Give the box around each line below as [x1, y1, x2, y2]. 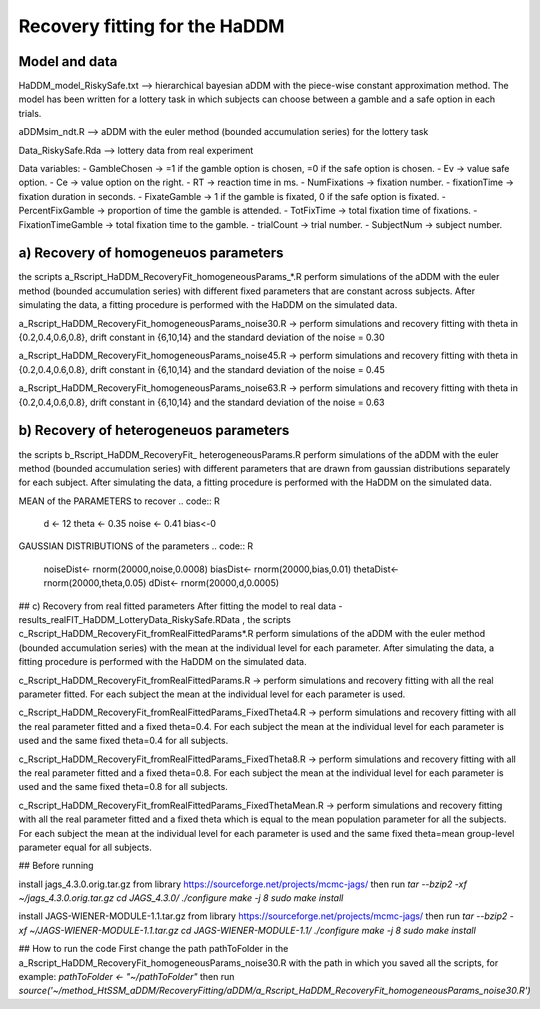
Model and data [18, 53, 118, 70]
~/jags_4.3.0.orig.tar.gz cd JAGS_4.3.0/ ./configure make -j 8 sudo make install [18, 892, 344, 904]
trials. [18, 107, 42, 119]
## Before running [18, 860, 94, 872]
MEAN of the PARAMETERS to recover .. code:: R [18, 495, 220, 507]
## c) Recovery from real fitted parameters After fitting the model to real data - [18, 600, 344, 612]
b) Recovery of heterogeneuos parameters [18, 422, 290, 439]
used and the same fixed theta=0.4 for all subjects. [18, 735, 229, 747]
